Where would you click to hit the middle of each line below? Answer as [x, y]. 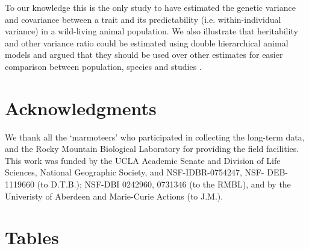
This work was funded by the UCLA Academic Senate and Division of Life [143, 160]
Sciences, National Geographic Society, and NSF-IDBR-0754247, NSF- [135, 172]
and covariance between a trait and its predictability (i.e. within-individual [143, 19]
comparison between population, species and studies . [103, 66]
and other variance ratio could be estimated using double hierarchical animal [147, 43]
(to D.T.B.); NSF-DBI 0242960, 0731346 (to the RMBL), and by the [164, 184]
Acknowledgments [81, 108]
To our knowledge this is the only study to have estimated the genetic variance [150, 7]
